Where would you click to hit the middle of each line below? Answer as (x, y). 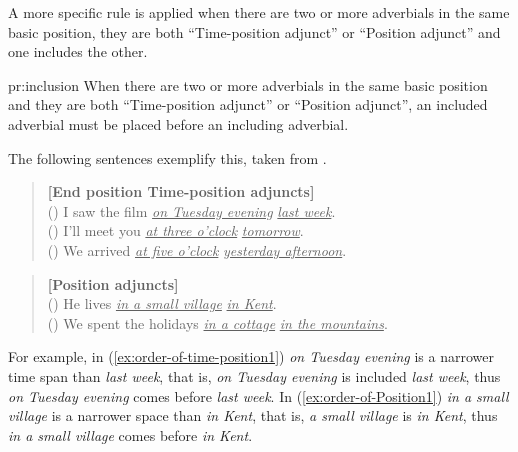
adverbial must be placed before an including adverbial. (178, 123)
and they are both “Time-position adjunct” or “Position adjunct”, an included (248, 104)
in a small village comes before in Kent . (130, 434)
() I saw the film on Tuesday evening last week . (191, 210)
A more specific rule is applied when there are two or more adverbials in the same (259, 12)
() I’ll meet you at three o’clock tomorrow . (175, 230)
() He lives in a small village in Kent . (162, 303)
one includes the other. (78, 51)
